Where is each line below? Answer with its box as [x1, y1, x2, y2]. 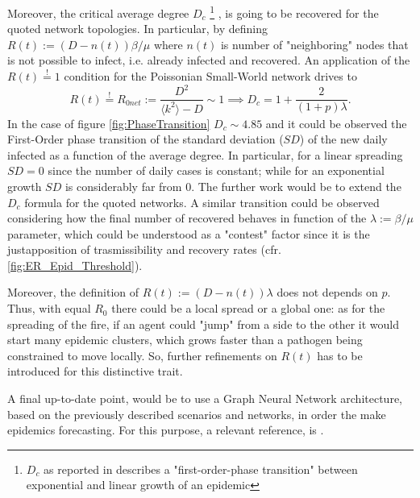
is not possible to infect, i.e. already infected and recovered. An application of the [7, 52, 410, 68]
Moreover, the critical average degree [7, 4, 189, 21]
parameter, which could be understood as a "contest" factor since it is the [7, 225, 370, 242]
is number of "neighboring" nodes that [220, 35, 409, 52]
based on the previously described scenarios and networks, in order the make [7, 405, 386, 422]
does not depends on [277, 284, 378, 301]
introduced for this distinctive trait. [7, 363, 183, 380]
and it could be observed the [265, 114, 407, 131]
